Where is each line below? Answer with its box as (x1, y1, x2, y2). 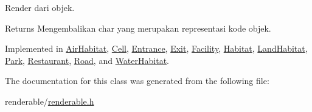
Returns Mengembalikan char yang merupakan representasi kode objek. (5, 21, 271, 34)
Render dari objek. (5, 1, 75, 13)
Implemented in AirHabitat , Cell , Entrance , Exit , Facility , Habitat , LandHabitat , (5, 42, 308, 55)
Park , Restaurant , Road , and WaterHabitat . (5, 54, 169, 66)
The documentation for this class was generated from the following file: (5, 74, 269, 87)
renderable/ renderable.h (5, 94, 94, 107)
